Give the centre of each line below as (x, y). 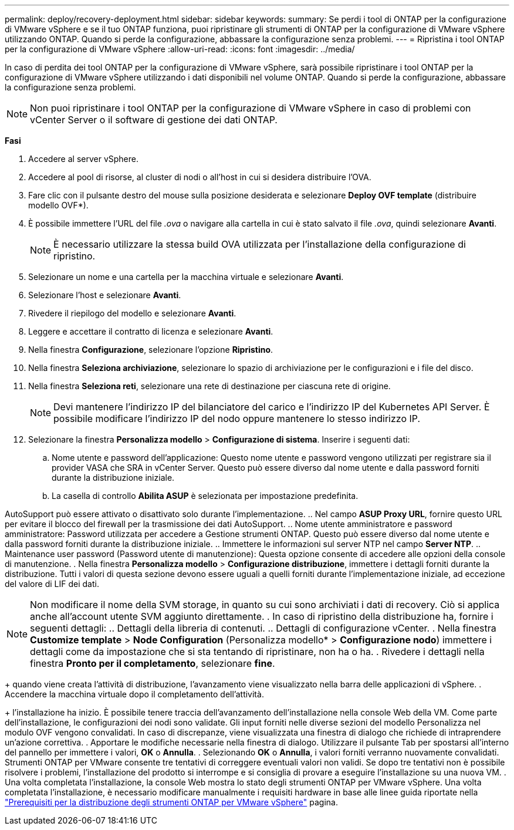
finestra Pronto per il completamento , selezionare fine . (153, 663)
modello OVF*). (58, 205)
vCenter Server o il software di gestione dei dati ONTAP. (154, 120)
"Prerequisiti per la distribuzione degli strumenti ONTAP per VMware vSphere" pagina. (171, 802)
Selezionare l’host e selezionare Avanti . (105, 295)
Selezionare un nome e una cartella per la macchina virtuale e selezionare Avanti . (186, 277)
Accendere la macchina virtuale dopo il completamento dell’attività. (134, 694)
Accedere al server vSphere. (83, 159)
